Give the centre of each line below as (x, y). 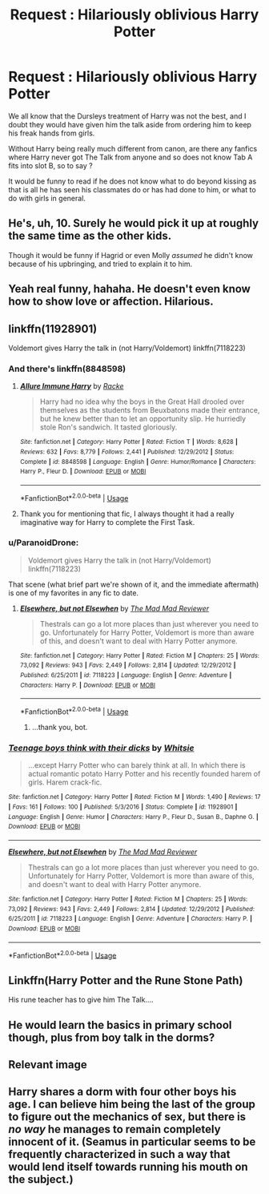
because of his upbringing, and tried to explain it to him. (100, 264)
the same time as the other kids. (90, 236)
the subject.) (41, 1180)
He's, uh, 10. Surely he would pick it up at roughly (133, 223)
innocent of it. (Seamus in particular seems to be (132, 1142)
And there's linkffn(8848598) (67, 369)
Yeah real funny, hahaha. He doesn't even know (129, 289)
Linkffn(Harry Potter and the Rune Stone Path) (126, 980)
